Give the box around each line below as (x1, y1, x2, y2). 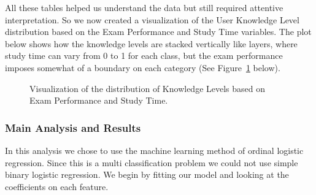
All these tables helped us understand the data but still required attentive (5, 1, 283, 13)
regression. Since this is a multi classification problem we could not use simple (5, 156, 298, 169)
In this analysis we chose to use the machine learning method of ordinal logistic (5, 143, 304, 156)
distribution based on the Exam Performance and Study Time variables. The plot (5, 25, 312, 38)
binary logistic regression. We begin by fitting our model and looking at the (5, 168, 289, 181)
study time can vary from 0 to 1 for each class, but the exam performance (5, 49, 283, 62)
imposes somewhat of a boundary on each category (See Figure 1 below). (5, 61, 280, 74)
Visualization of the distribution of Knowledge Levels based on (29, 82, 266, 94)
